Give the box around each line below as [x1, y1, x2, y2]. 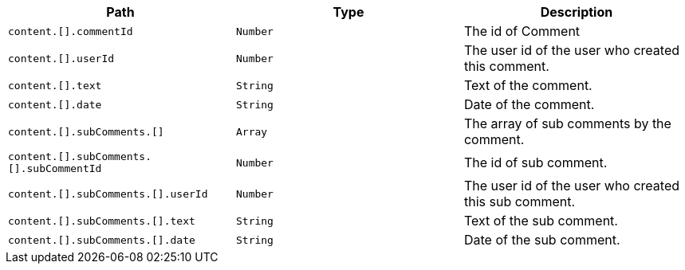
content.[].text [8, 79, 102, 92]
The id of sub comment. [463, 155, 608, 170]
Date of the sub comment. [463, 232, 620, 248]
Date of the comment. [463, 96, 595, 112]
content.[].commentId [8, 25, 133, 37]
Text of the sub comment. [463, 213, 618, 229]
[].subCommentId [8, 162, 102, 174]
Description [540, 4, 613, 20]
